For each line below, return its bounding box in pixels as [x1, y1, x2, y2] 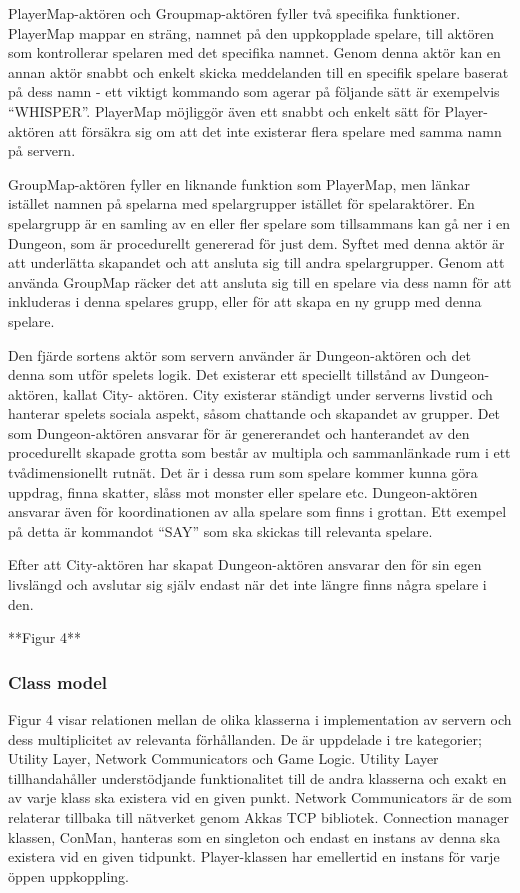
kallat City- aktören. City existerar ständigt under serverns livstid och [62, 383, 493, 404]
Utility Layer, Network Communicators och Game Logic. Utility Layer [8, 748, 439, 769]
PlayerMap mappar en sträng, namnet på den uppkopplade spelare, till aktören [8, 22, 494, 43]
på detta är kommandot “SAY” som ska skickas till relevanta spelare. [8, 520, 433, 541]
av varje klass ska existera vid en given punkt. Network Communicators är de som [8, 787, 512, 808]
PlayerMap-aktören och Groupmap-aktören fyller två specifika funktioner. [8, 3, 461, 23]
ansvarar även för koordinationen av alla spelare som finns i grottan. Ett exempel [8, 501, 507, 522]
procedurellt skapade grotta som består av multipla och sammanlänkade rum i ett [8, 442, 511, 463]
